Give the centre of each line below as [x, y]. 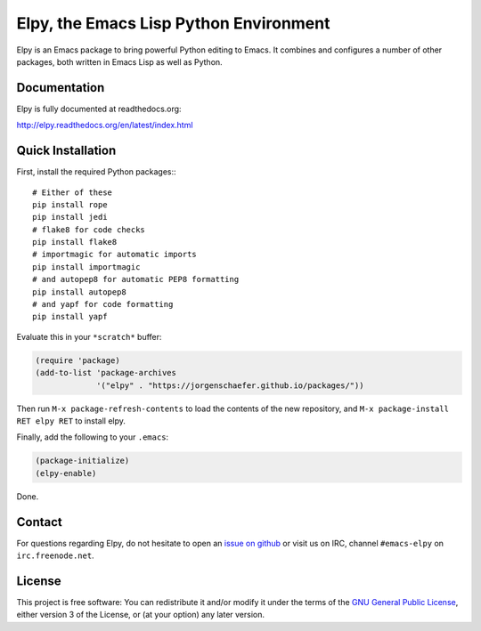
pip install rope [70, 204]
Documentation [61, 88]
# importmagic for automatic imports [115, 255]
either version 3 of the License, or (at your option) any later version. [141, 615]
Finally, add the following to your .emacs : [93, 437]
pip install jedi [70, 217]
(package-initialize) [82, 461]
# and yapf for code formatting [103, 304]
